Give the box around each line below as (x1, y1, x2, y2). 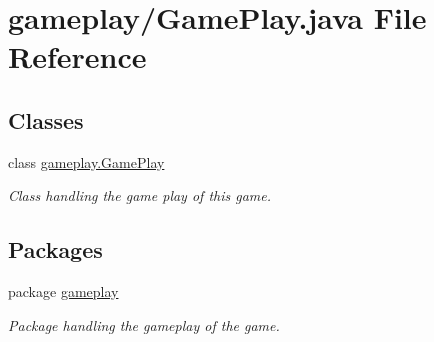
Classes (8, 104, 84, 135)
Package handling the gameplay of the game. (8, 314, 280, 335)
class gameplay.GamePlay (8, 151, 165, 172)
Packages (8, 234, 103, 265)
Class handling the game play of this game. (8, 185, 272, 206)
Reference (8, 36, 147, 77)
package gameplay (8, 281, 119, 302)
